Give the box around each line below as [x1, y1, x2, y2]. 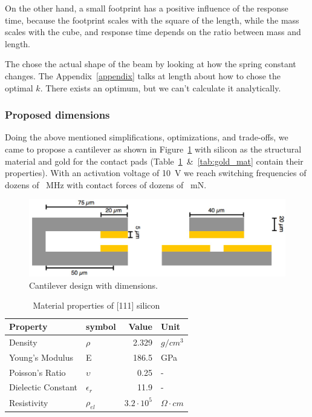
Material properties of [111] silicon [33, 299, 160, 312]
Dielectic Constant [9, 381, 78, 393]
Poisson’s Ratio [9, 366, 66, 378]
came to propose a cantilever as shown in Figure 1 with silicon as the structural [5, 142, 302, 155]
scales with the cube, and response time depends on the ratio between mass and [5, 25, 301, 38]
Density [9, 335, 37, 348]
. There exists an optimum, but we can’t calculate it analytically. [40, 81, 281, 94]
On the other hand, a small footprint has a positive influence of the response [5, 2, 288, 14]
